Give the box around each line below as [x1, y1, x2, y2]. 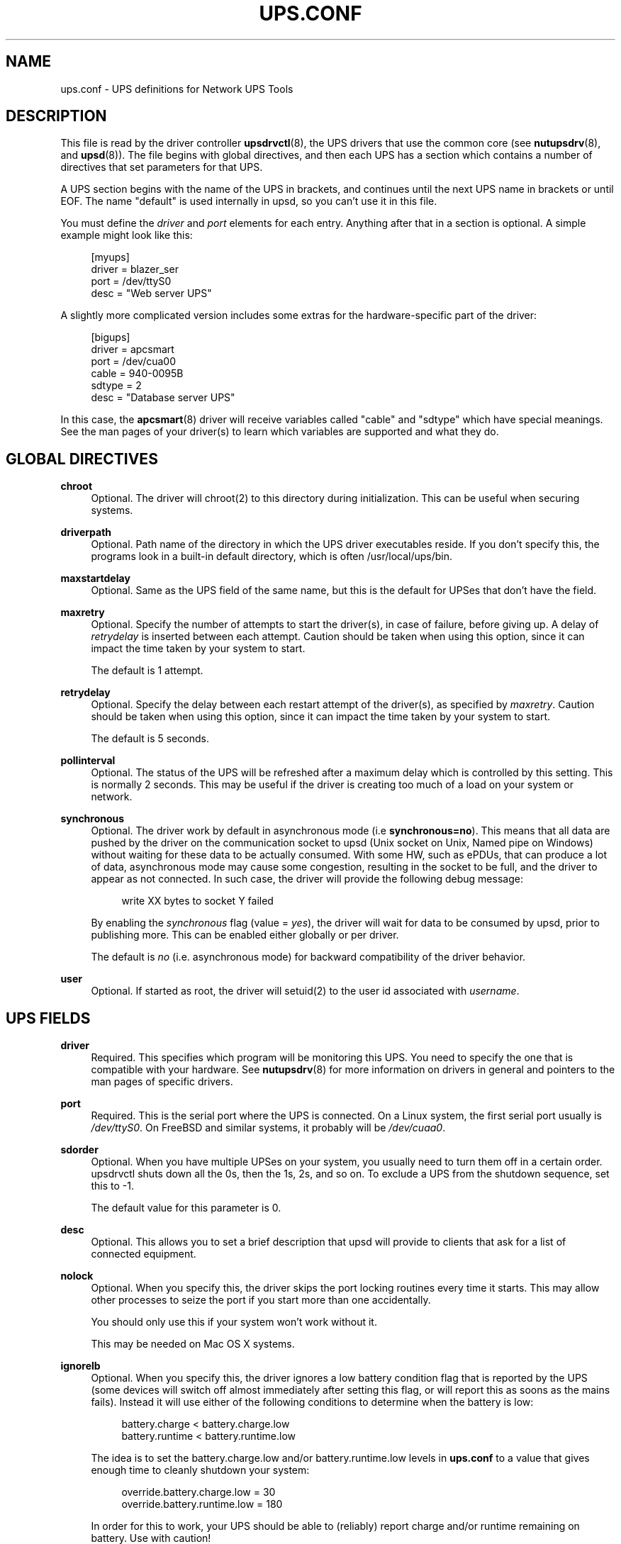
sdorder [60, 1143, 99, 1156]
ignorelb [60, 1360, 101, 1372]
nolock [60, 1270, 94, 1282]
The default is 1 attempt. [91, 664, 203, 677]
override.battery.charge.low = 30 [121, 1486, 276, 1499]
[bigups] [91, 331, 130, 344]
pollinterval [60, 754, 116, 767]
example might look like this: [60, 229, 193, 242]
